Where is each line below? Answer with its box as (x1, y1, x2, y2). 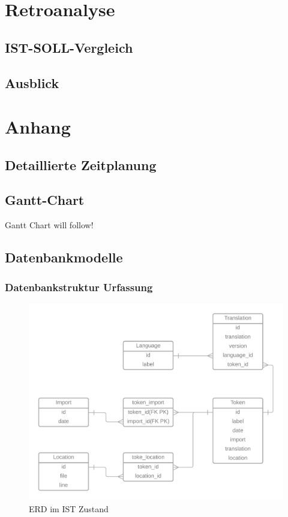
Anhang (5, 114, 71, 139)
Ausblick (5, 73, 59, 92)
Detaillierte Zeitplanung (5, 155, 157, 174)
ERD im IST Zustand (29, 502, 109, 515)
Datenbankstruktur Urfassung (5, 279, 153, 294)
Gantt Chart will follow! (5, 219, 94, 231)
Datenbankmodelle (5, 248, 123, 267)
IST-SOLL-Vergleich (5, 38, 133, 56)
